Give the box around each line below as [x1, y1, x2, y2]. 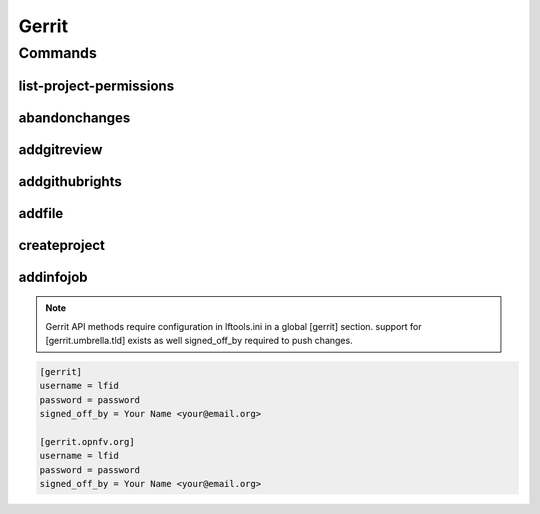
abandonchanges [18, 109, 131, 126]
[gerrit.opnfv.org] [39, 436, 135, 448]
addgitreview [18, 141, 103, 158]
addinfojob [18, 268, 89, 285]
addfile [18, 205, 64, 222]
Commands [18, 44, 97, 62]
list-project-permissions [18, 77, 175, 94]
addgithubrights [18, 173, 122, 190]
